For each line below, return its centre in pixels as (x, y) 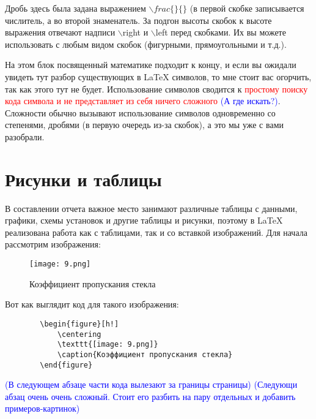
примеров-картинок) (42, 408)
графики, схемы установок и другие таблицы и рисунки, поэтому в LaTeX (144, 220)
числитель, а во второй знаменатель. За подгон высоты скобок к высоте (138, 20)
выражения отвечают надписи (60, 32)
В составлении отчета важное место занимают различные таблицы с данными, (151, 208)
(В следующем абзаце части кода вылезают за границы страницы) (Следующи (151, 384)
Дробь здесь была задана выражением (75, 8)
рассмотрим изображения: (53, 244)
